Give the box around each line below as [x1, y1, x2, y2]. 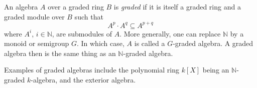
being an [202, 64, 229, 75]
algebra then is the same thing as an [4, 47, 116, 58]
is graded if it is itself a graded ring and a [113, 1, 241, 11]
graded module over [4, 11, 65, 21]
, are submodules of [52, 28, 112, 38]
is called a [134, 38, 165, 48]
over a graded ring [48, 1, 104, 11]
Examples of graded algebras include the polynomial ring [4, 64, 179, 75]
